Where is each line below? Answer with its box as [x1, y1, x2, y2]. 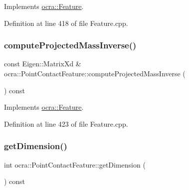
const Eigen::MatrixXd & [4, 58, 81, 69]
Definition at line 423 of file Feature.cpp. [4, 118, 128, 129]
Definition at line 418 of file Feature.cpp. [4, 17, 128, 28]
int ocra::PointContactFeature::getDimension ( [4, 159, 146, 170]
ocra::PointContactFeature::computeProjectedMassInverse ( [4, 68, 186, 78]
